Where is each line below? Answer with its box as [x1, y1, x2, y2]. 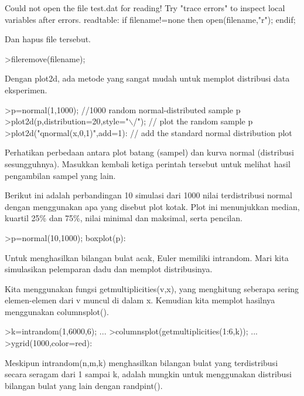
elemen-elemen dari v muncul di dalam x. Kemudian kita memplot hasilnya [5, 294, 275, 306]
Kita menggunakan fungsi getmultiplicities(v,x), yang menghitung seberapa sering [5, 282, 299, 295]
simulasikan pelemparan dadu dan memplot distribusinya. [5, 263, 213, 275]
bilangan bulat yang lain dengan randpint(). [5, 379, 163, 391]
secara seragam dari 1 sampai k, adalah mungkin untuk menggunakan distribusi [5, 368, 292, 380]
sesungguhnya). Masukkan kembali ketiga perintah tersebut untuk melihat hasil [5, 157, 291, 170]
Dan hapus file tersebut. [5, 33, 91, 45]
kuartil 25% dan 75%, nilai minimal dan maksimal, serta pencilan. [5, 212, 242, 224]
